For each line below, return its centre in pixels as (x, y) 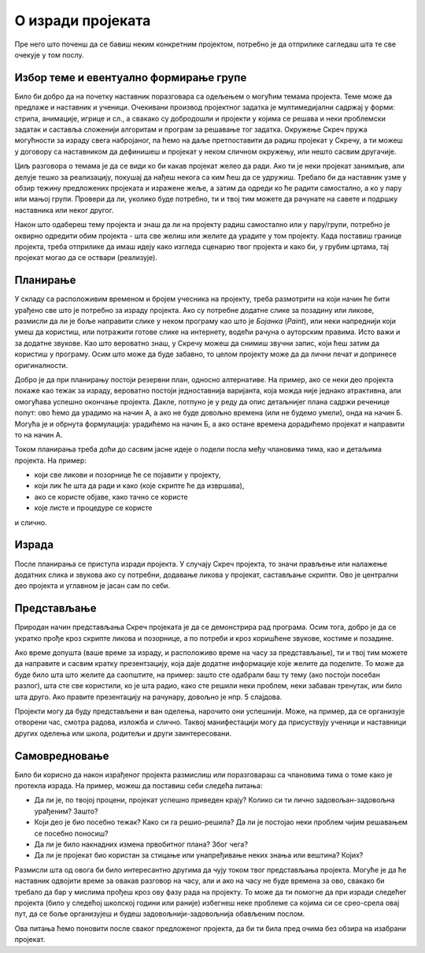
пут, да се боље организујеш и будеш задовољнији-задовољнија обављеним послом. (160, 914)
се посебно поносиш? (71, 833)
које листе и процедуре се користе (93, 508)
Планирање (45, 280)
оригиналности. (41, 365)
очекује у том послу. (49, 54)
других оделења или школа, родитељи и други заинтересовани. (123, 733)
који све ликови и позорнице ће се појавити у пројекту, (128, 475)
